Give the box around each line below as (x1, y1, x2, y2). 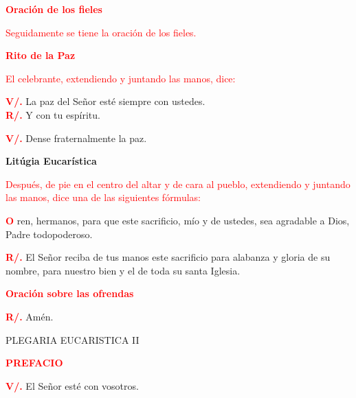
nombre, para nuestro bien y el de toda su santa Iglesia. (5, 263, 241, 277)
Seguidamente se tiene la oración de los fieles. (5, 25, 197, 39)
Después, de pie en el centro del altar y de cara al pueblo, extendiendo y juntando (5, 176, 351, 191)
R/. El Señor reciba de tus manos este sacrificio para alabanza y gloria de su (5, 250, 331, 264)
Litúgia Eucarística (5, 154, 97, 168)
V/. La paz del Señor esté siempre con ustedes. (5, 94, 205, 108)
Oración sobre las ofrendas (5, 286, 134, 301)
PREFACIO (5, 355, 63, 370)
